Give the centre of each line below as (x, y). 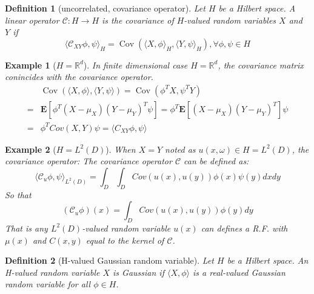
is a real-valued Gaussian (239, 272)
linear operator (32, 20)
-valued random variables (230, 20)
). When (121, 149)
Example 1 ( (31, 65)
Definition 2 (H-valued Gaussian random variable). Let (109, 260)
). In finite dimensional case (135, 65)
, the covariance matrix (261, 65)
